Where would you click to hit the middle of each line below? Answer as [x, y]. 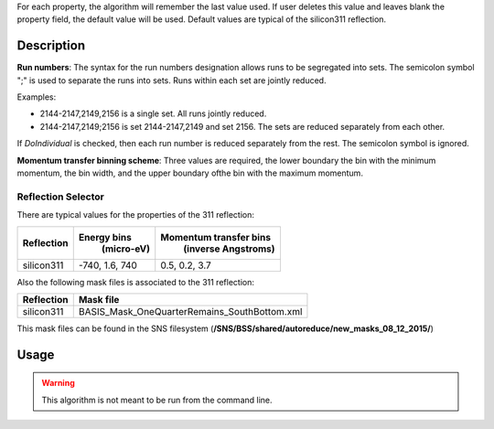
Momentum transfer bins [216, 237]
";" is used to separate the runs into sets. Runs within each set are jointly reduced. [172, 80]
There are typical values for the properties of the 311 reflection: [136, 215]
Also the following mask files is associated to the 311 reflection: [136, 282]
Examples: [37, 97]
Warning [58, 383]
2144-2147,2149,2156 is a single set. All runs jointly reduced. [153, 113]
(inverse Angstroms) [229, 249]
